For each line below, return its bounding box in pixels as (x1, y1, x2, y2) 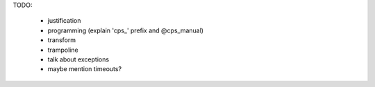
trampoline (47, 46, 79, 54)
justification (47, 17, 81, 25)
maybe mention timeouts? (47, 65, 122, 73)
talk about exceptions (47, 55, 110, 64)
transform (47, 36, 76, 44)
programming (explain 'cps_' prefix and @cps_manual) (47, 26, 204, 35)
